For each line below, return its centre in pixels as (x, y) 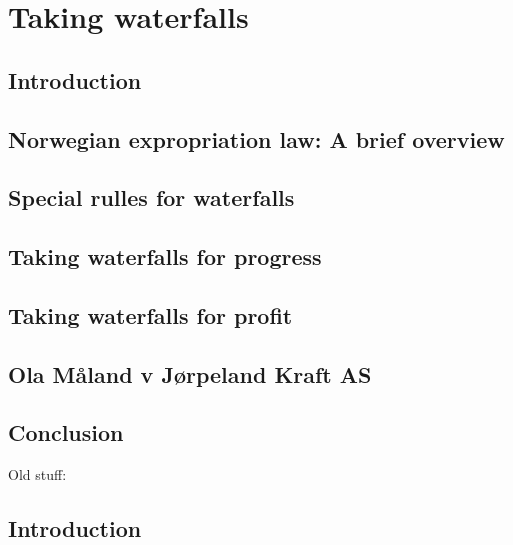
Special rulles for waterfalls (151, 197)
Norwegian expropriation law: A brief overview (256, 138)
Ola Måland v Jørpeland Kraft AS (190, 373)
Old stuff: (37, 474)
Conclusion (66, 432)
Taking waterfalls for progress (165, 256)
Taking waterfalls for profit (150, 314)
